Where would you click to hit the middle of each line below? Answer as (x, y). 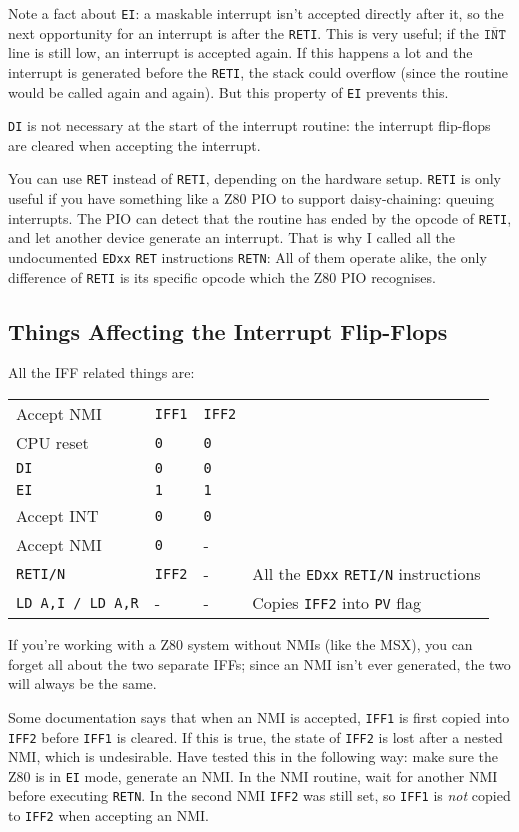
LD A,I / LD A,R (77, 602)
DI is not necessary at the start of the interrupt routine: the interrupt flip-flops (249, 125)
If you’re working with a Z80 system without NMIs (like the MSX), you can (240, 644)
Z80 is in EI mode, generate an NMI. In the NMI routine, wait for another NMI (253, 775)
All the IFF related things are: (101, 372)
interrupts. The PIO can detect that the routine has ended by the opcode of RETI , (260, 217)
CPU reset (52, 443)
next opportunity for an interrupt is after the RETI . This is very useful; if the (244, 32)
